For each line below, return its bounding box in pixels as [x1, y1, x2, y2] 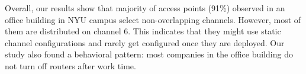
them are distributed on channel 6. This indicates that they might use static [5, 25, 281, 37]
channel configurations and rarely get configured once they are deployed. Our [5, 36, 285, 49]
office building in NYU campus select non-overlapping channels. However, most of [5, 13, 301, 25]
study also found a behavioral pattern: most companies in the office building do [5, 48, 293, 60]
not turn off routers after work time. [5, 59, 136, 72]
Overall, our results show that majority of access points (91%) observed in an [5, 2, 285, 14]
